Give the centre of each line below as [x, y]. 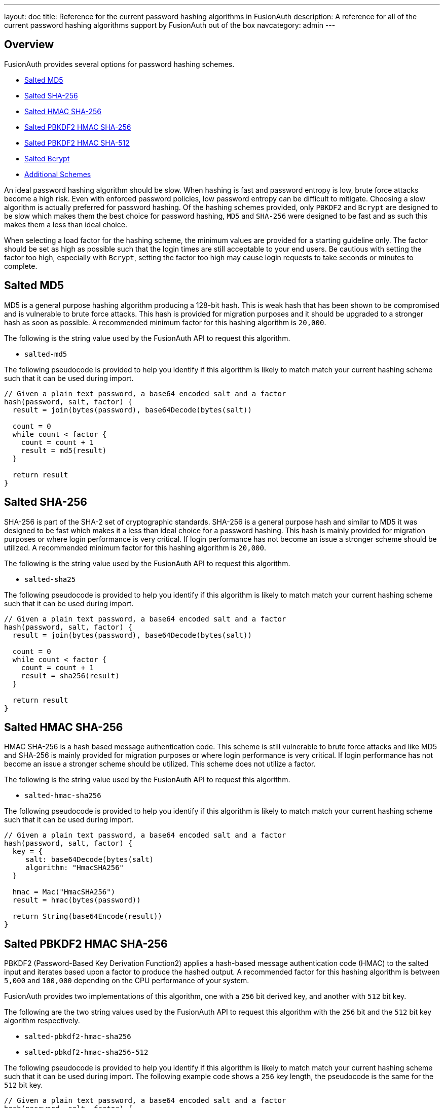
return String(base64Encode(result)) [87, 916]
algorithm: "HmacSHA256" [75, 868]
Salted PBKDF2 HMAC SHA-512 [77, 143]
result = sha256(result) [70, 676]
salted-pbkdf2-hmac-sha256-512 [86, 1052]
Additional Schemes [58, 174]
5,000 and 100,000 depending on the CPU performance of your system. [127, 981]
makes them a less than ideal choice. [66, 224]
